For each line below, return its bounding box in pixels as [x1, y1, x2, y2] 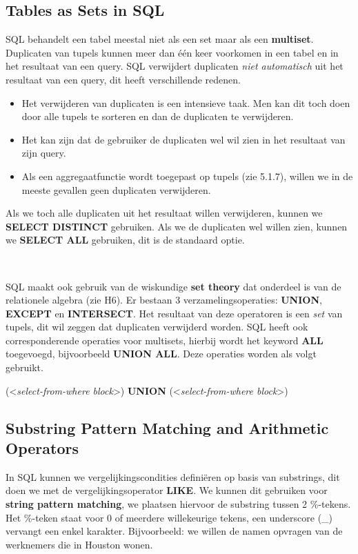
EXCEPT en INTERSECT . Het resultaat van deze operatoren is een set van [6, 306, 343, 320]
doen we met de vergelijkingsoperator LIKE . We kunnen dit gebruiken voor [6, 483, 328, 497]
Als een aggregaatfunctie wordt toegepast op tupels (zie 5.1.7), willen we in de [21, 168, 353, 183]
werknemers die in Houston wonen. [6, 537, 153, 551]
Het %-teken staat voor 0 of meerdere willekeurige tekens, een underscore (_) [6, 510, 333, 524]
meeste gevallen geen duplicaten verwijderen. [21, 182, 211, 197]
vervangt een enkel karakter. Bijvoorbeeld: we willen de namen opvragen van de [6, 524, 343, 538]
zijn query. [21, 146, 66, 160]
